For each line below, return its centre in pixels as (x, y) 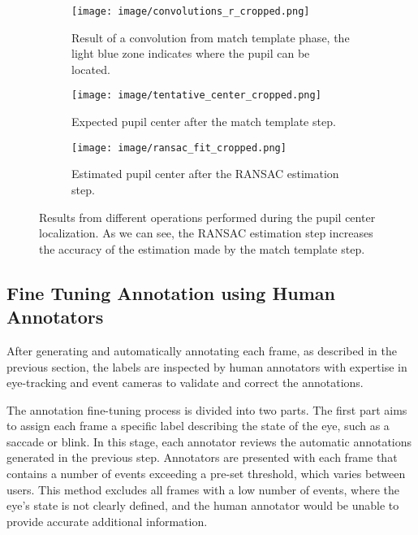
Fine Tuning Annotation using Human (171, 292)
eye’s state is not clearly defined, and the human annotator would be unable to (203, 505)
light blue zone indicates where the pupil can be (191, 53)
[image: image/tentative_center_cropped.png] (196, 96)
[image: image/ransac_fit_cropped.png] (179, 148)
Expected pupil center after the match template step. (204, 122)
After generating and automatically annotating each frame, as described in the (202, 350)
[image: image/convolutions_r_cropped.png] (191, 11)
